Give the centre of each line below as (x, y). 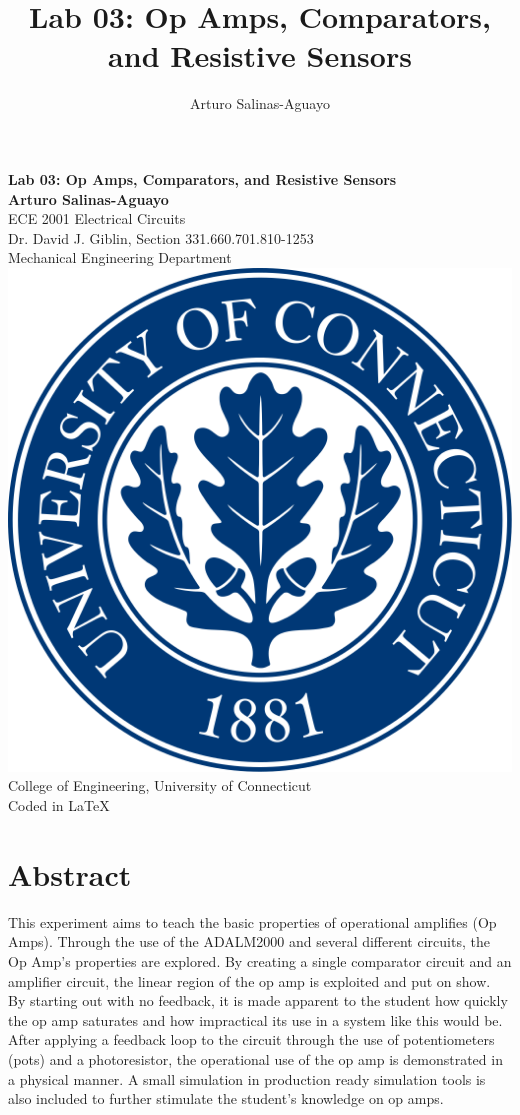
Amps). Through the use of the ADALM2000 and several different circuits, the (249, 941)
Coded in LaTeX (59, 805)
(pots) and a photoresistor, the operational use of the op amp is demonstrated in (255, 1058)
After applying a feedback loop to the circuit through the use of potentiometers (251, 1039)
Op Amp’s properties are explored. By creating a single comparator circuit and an (260, 960)
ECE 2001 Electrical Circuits (97, 218)
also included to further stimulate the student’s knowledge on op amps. (226, 1098)
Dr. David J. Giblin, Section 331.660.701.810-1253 (161, 237)
